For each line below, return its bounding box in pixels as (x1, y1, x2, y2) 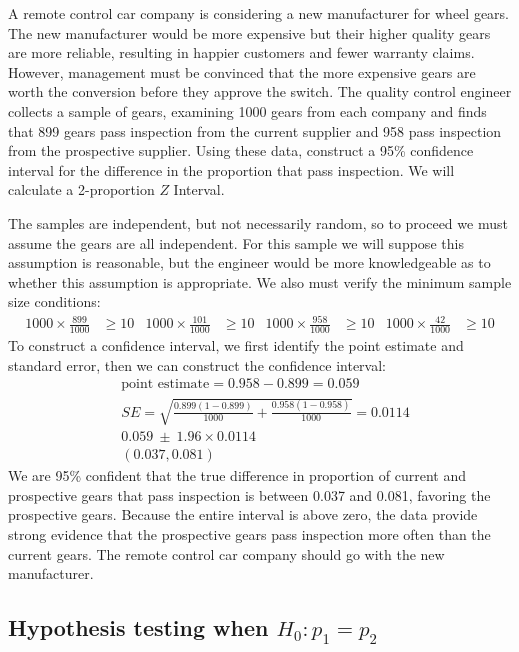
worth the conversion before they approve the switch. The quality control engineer (8, 81, 512, 102)
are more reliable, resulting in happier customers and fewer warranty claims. (8, 42, 475, 63)
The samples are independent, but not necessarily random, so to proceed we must (8, 212, 508, 233)
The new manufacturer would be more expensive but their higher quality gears (8, 22, 491, 43)
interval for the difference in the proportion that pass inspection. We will (8, 159, 455, 180)
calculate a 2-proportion (8, 179, 155, 200)
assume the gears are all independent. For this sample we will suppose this (8, 232, 464, 253)
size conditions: (8, 291, 101, 312)
